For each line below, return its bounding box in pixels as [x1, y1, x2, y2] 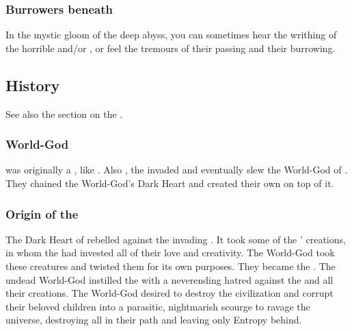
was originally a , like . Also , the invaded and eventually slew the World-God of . [5, 162, 348, 177]
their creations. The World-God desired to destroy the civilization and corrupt [5, 286, 334, 300]
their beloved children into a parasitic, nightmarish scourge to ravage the [5, 299, 310, 313]
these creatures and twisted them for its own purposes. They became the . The [5, 259, 336, 273]
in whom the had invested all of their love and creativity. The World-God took [5, 245, 335, 260]
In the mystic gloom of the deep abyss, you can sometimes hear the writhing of [5, 27, 337, 42]
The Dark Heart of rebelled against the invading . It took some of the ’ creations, [5, 232, 346, 246]
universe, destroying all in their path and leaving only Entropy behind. [5, 312, 302, 327]
